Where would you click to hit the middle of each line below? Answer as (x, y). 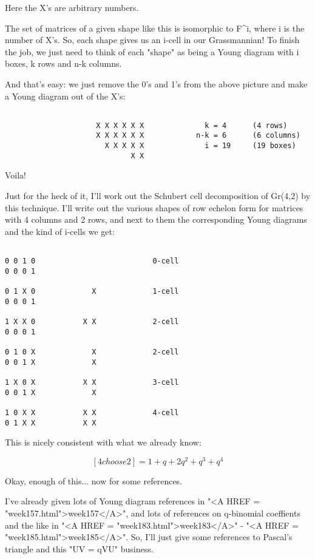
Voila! (16, 175)
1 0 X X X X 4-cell (92, 412)
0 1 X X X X (51, 423)
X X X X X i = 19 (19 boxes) (200, 146)
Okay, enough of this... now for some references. (94, 480)
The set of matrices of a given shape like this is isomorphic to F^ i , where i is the (155, 28)
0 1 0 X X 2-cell (92, 352)
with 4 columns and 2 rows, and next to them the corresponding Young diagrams (156, 219)
